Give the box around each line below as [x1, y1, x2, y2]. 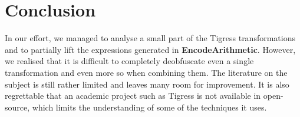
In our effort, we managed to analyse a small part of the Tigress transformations [5, 32, 295, 44]
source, [5, 101, 30, 113]
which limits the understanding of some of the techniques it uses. [32, 101, 267, 113]
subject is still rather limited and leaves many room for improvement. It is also [5, 78, 289, 90]
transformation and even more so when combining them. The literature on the [5, 66, 288, 78]
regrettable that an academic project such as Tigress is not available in [5, 89, 261, 102]
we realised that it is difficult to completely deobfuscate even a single [5, 55, 254, 67]
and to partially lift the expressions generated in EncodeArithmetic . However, [5, 43, 296, 55]
